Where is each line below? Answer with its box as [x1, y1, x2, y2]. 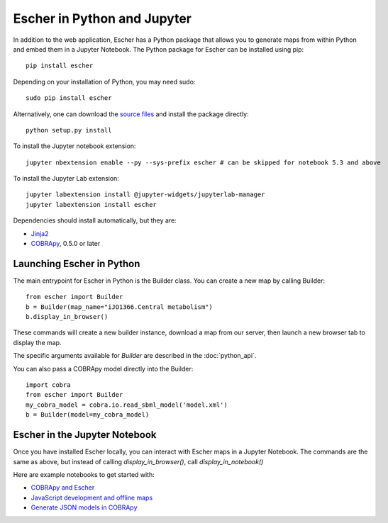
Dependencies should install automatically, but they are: [13, 216, 177, 225]
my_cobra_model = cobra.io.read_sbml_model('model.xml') [26, 400, 228, 409]
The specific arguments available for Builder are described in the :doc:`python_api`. [13, 352, 257, 360]
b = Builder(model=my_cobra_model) [26, 411, 150, 419]
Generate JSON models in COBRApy [31, 503, 138, 512]
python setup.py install [26, 126, 112, 134]
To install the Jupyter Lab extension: [13, 174, 120, 183]
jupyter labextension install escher [26, 201, 157, 208]
